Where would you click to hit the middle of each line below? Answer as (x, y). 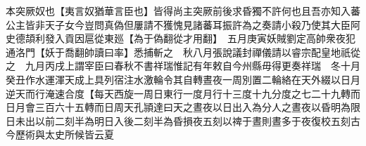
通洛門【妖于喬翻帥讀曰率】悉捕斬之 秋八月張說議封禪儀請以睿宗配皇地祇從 (183, 52)
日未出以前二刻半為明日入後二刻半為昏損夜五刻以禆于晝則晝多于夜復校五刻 (178, 120)
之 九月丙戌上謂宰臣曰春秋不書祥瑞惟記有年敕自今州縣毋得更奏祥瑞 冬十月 (183, 66)
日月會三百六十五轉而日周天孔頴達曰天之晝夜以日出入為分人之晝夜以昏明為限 (183, 107)
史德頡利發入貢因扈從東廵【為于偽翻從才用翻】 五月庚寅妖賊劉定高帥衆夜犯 (181, 38)
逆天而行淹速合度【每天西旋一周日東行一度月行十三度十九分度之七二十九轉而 (183, 93)
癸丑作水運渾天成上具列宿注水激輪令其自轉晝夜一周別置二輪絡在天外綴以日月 (183, 79)
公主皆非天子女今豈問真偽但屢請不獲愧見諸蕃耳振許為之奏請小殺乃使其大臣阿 (183, 24)
